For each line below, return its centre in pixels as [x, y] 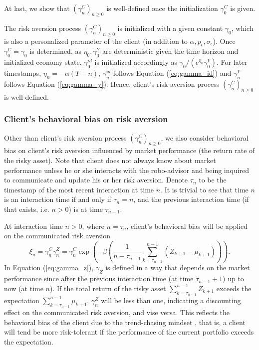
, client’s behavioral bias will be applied [187, 226]
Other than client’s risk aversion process [65, 137]
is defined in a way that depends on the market [178, 267]
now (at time [24, 288]
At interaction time [33, 226]
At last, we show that [37, 8]
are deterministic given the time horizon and [170, 51]
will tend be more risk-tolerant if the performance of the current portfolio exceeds [129, 332]
